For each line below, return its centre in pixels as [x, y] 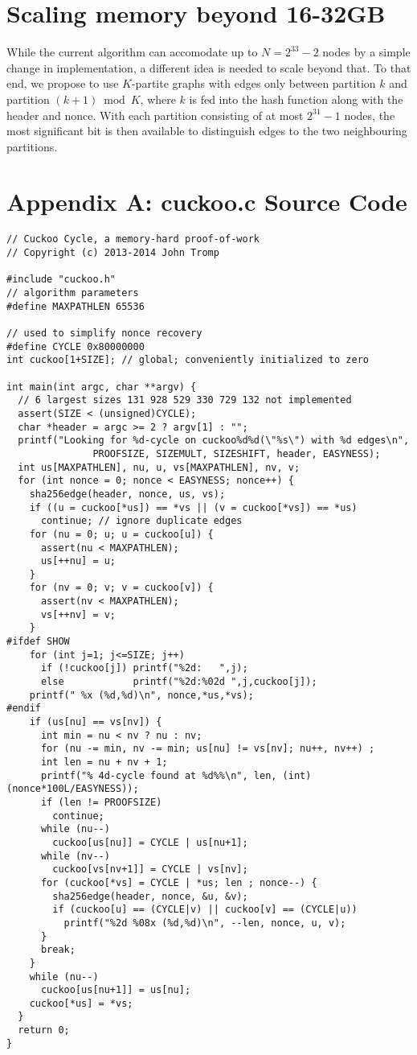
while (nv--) [75, 856]
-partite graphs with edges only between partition [253, 83]
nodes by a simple [366, 52]
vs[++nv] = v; [78, 614]
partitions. [32, 146]
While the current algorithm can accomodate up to [132, 52]
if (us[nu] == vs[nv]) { [96, 722]
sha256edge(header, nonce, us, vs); [127, 494]
